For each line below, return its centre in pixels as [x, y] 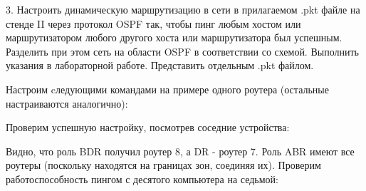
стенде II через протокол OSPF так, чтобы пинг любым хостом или [153, 23]
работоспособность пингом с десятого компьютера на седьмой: [142, 179]
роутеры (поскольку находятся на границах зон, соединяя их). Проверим [163, 165]
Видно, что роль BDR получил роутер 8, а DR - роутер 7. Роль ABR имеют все [180, 151]
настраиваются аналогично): [67, 103]
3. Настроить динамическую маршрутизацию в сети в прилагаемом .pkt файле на [183, 9]
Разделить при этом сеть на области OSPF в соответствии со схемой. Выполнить [182, 51]
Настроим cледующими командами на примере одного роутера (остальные [167, 89]
